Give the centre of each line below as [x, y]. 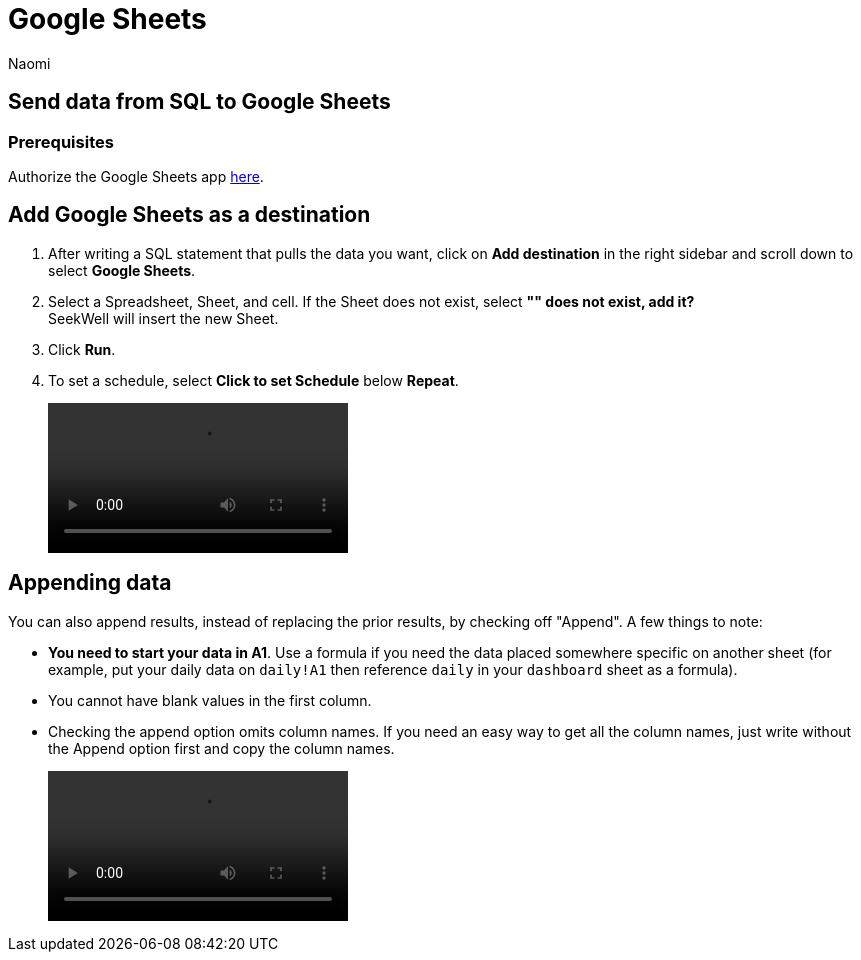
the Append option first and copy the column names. [221, 748]
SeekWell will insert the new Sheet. [163, 318]
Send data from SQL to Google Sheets [199, 102]
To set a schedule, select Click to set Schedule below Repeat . [253, 380]
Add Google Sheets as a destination [189, 215]
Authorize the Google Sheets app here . [136, 176]
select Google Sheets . [122, 270]
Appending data [90, 583]
